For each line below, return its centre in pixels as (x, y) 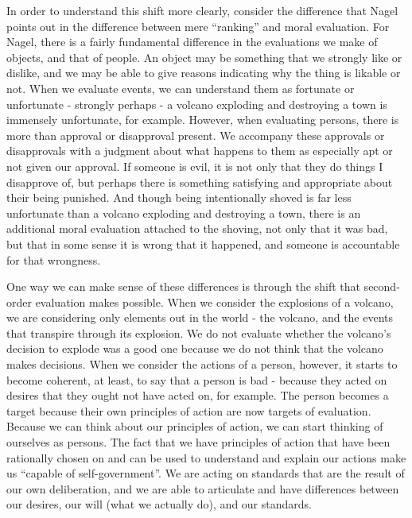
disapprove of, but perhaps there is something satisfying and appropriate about (200, 182)
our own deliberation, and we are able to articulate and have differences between (203, 488)
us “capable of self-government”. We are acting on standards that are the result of (206, 473)
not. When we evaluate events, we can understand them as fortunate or (181, 88)
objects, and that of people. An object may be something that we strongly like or (204, 57)
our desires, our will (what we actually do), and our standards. (159, 504)
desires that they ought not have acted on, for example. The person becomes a (198, 395)
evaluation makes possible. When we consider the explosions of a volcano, (214, 302)
